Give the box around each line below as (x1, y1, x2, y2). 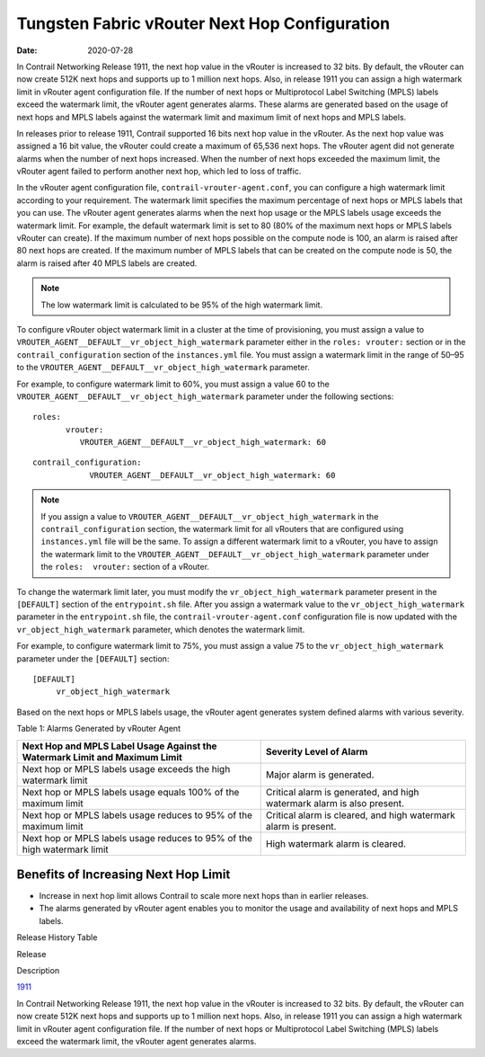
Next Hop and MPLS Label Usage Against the (22, 740, 217, 752)
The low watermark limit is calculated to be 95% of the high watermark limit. (40, 299, 323, 310)
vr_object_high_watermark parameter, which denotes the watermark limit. (16, 624, 305, 635)
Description (16, 964, 60, 975)
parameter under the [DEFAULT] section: (16, 653, 170, 664)
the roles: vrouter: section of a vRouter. (40, 562, 210, 573)
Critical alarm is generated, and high (265, 786, 419, 798)
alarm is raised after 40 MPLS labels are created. (16, 257, 198, 269)
